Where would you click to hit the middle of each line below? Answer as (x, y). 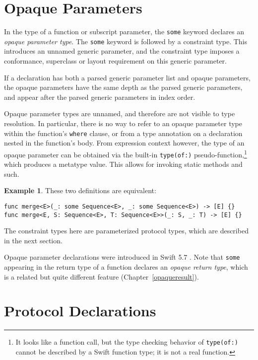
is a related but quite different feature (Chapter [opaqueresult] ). (101, 276)
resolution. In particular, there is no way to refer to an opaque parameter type (123, 123)
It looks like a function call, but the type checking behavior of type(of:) (127, 342)
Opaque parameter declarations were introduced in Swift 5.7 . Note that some (122, 257)
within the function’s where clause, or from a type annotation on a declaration (123, 133)
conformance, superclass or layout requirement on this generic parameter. (115, 61)
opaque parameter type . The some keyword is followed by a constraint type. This (126, 41)
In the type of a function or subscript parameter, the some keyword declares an (124, 32)
